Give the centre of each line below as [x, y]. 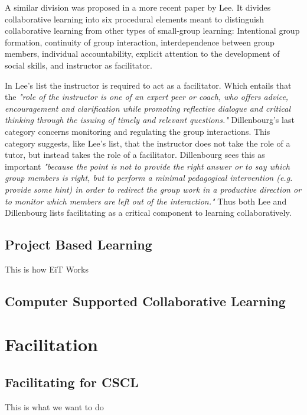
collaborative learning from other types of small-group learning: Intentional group [152, 30]
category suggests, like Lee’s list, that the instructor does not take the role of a [148, 143]
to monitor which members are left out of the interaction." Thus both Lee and [146, 201]
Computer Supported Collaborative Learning [145, 301]
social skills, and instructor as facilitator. [79, 65]
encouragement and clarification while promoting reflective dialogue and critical [148, 108]
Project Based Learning [79, 244]
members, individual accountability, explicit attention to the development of [142, 54]
